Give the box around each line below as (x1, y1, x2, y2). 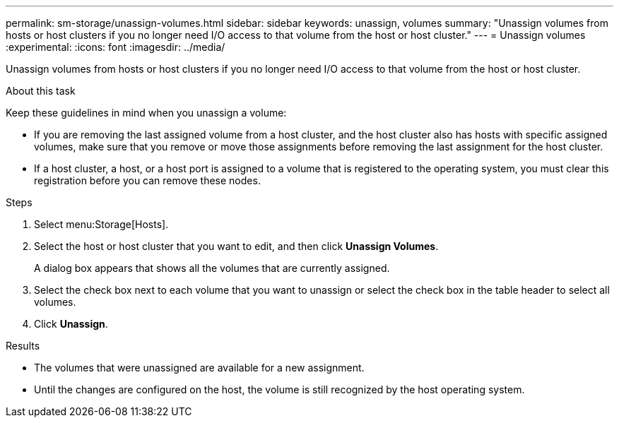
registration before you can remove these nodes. (34, 174, 261, 186)
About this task (6, 85, 76, 97)
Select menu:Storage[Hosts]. (34, 218, 169, 230)
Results (6, 340, 40, 352)
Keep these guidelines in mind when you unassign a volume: (6, 107, 287, 119)
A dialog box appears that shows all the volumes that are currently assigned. (34, 262, 390, 274)
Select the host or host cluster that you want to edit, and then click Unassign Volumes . (34, 240, 439, 252)
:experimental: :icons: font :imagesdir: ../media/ (6, 41, 225, 53)
